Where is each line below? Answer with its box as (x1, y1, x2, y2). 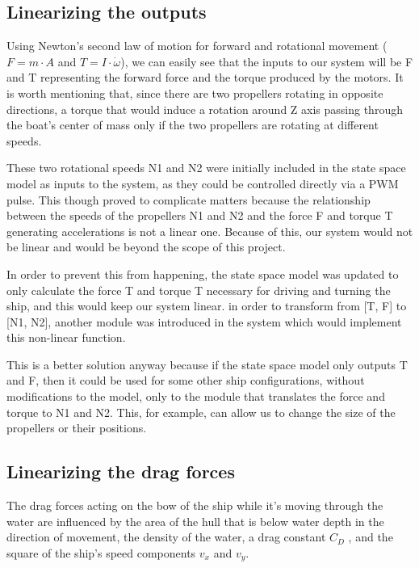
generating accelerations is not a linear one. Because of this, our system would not (6, 222, 413, 239)
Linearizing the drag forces (6, 459, 235, 484)
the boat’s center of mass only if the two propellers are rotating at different (6, 116, 379, 133)
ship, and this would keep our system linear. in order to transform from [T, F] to (6, 297, 407, 314)
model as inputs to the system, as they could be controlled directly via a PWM (6, 175, 399, 191)
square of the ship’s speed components (6, 544, 196, 561)
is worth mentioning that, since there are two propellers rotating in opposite (6, 84, 383, 101)
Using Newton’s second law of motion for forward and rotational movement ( (6, 37, 388, 54)
